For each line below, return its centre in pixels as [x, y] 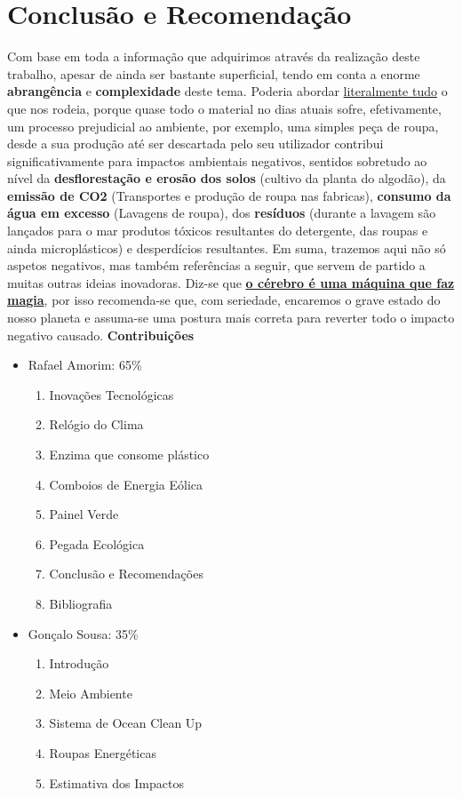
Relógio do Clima [96, 424]
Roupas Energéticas [103, 752]
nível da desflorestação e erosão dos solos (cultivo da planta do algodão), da [227, 178]
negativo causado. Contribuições [101, 335]
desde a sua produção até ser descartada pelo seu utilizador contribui [195, 144]
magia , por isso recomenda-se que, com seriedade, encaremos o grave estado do [224, 300]
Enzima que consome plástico [129, 454]
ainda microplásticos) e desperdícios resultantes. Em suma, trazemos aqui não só [227, 247]
